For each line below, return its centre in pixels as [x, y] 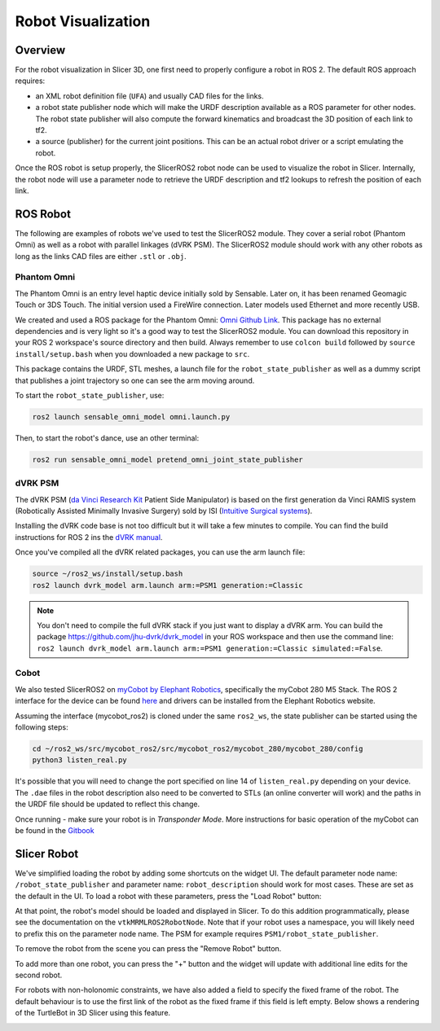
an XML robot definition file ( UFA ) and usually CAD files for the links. [150, 96]
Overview [40, 50]
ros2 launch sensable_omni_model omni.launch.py [131, 417]
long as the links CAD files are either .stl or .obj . [101, 256]
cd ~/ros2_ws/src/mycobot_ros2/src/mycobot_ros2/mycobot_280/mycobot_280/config [198, 749]
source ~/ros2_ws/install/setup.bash [108, 574]
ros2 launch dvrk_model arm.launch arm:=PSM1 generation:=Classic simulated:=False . [210, 648]
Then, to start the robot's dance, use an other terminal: [107, 438]
